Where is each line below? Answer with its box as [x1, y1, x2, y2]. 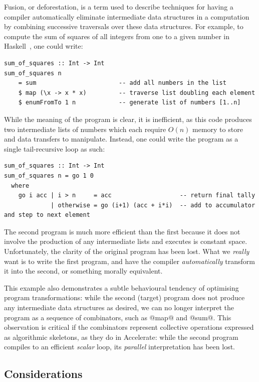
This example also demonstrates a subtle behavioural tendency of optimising [4, 282, 239, 293]
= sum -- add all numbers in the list [18, 79, 226, 87]
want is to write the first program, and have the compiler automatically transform [4, 256, 255, 266]
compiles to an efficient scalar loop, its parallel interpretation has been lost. [4, 341, 235, 352]
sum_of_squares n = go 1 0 [4, 172, 94, 179]
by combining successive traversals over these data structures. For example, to [4, 21, 243, 32]
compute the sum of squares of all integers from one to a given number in [4, 31, 229, 41]
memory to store [192, 123, 243, 134]
